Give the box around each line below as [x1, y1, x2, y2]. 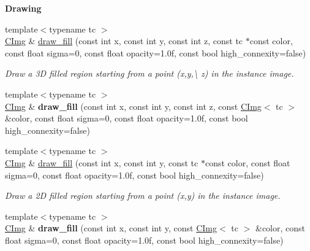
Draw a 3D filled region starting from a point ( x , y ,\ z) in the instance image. [5, 67, 294, 80]
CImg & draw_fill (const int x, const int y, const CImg [5, 222, 217, 234]
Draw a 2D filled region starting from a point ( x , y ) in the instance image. [5, 189, 281, 202]
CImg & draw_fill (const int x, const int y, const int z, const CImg [5, 99, 262, 112]
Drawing [5, 2, 42, 14]
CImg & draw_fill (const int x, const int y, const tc [5, 156, 198, 169]
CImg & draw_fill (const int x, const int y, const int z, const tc [5, 34, 243, 47]
